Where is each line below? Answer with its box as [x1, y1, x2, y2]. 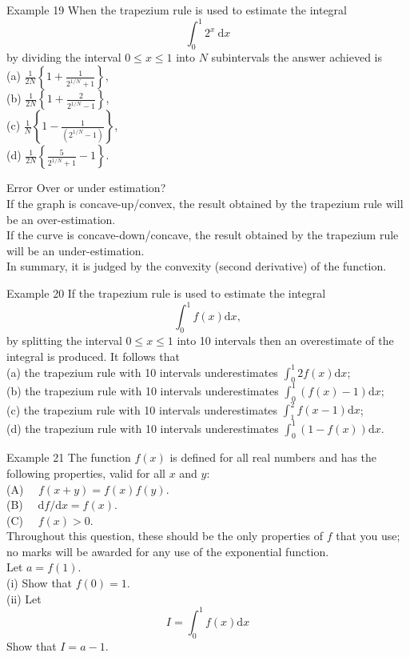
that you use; [336, 527, 400, 544]
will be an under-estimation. [6, 242, 145, 258]
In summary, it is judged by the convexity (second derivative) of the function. [6, 258, 387, 274]
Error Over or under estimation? [6, 179, 166, 196]
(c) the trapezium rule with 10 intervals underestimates [6, 401, 278, 418]
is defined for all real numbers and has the [169, 449, 377, 466]
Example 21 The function [6, 449, 131, 466]
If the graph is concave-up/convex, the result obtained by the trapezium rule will [6, 195, 404, 212]
